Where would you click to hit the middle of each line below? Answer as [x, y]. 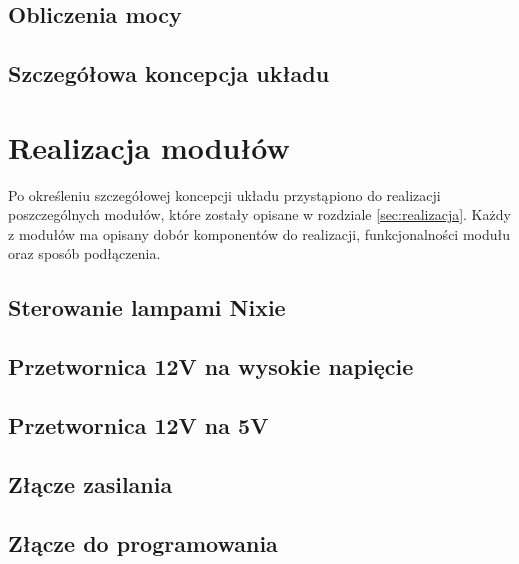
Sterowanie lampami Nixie [147, 307]
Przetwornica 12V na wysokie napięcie [211, 366]
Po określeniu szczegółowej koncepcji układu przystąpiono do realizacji [224, 194]
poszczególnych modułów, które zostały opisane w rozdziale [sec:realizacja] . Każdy [259, 214]
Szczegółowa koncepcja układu [169, 73]
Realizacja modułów [149, 146]
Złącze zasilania [90, 483]
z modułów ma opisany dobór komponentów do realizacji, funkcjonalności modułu [259, 233]
